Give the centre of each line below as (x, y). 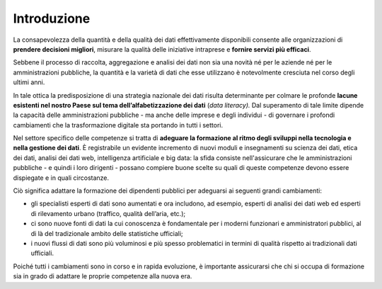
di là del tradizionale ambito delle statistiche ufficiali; (107, 233)
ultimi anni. (29, 82)
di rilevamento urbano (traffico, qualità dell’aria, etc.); (108, 213)
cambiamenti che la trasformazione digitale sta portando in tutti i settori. (118, 125)
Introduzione (52, 18)
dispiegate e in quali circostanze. (61, 178)
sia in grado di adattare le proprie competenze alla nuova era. (103, 276)
